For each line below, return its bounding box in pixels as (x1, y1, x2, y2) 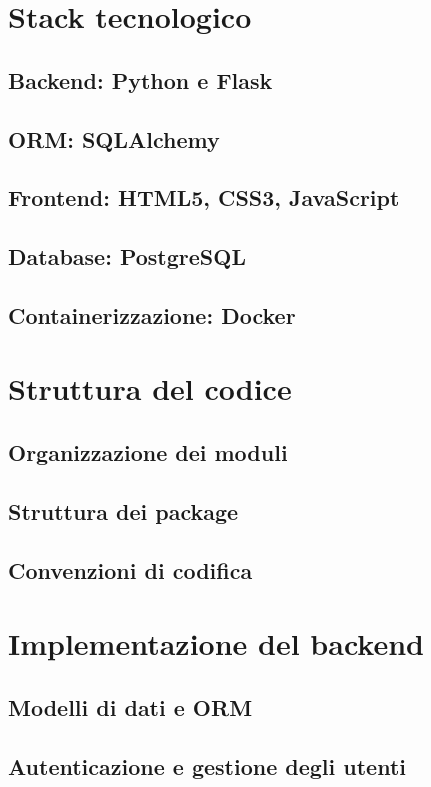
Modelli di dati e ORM (8, 691, 253, 722)
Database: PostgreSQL (8, 241, 246, 272)
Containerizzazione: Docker (8, 299, 296, 330)
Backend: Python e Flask (8, 64, 273, 95)
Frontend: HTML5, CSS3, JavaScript (8, 182, 400, 213)
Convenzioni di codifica (8, 554, 253, 585)
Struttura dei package (8, 495, 239, 526)
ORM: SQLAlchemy (8, 123, 220, 154)
